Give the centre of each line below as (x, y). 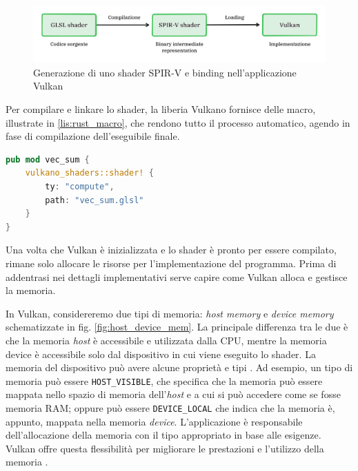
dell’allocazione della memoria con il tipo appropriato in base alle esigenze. (163, 435)
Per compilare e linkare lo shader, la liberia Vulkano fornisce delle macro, (161, 109)
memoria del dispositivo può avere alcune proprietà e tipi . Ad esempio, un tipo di (179, 367)
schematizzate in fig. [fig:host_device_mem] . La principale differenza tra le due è (177, 327)
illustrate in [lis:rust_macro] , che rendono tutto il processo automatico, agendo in (178, 122)
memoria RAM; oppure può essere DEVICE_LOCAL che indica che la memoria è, (170, 407)
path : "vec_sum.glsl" (95, 200)
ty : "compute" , (80, 186)
